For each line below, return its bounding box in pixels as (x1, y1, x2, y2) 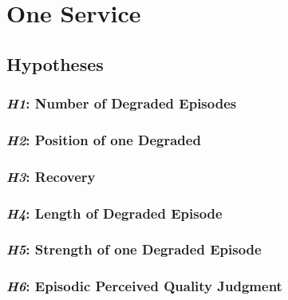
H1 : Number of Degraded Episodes (6, 93, 237, 113)
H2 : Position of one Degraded (6, 129, 201, 149)
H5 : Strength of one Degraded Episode (6, 239, 262, 259)
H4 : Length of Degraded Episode (6, 203, 223, 223)
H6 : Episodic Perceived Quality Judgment (6, 276, 282, 296)
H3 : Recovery (6, 166, 96, 186)
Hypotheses (6, 51, 104, 76)
